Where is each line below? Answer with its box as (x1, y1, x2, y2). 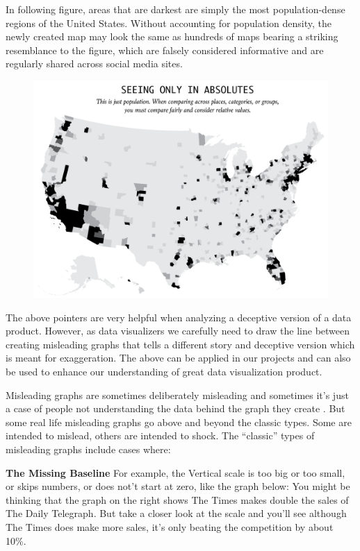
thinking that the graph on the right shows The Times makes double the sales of (6, 492, 349, 507)
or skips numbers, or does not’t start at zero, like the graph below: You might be (6, 479, 350, 493)
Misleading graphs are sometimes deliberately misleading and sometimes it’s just (6, 387, 349, 402)
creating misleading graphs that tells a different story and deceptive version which (6, 337, 355, 351)
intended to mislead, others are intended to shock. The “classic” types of (6, 428, 315, 443)
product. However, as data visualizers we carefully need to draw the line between (6, 323, 350, 338)
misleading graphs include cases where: (6, 441, 171, 456)
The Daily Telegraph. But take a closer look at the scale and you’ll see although (6, 506, 347, 520)
